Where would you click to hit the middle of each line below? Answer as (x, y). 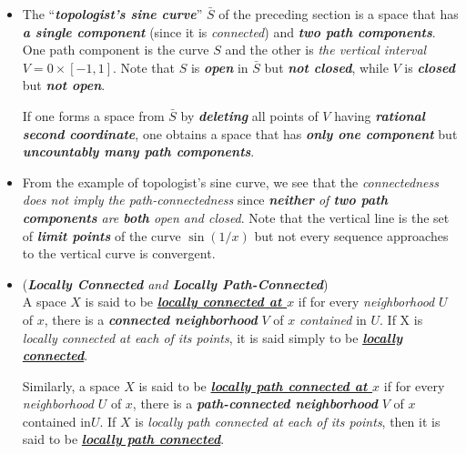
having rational (380, 115)
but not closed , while (326, 67)
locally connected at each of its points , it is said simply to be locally (213, 337)
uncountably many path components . (138, 151)
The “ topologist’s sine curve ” (112, 14)
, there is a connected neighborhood (151, 319)
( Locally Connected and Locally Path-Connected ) (175, 283)
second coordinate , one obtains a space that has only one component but (240, 133)
